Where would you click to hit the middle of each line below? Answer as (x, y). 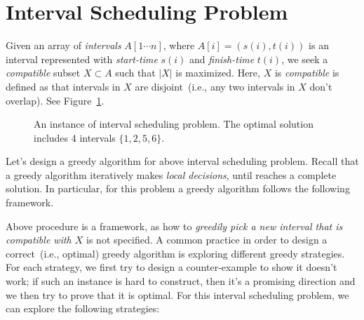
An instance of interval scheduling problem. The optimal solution (174, 124)
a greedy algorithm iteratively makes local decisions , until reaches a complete (171, 174)
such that (135, 73)
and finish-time (222, 59)
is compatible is (307, 73)
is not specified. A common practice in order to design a (207, 240)
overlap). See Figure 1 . (55, 100)
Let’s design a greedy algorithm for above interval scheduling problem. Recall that (182, 161)
